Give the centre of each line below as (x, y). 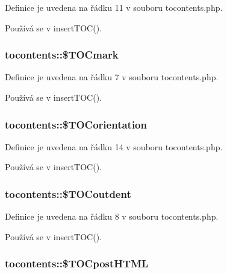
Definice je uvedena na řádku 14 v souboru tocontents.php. (114, 146)
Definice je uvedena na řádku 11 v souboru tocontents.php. (114, 7)
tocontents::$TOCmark (62, 55)
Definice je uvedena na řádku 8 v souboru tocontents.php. (112, 216)
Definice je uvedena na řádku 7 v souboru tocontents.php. (112, 77)
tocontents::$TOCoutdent (68, 193)
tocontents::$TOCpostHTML (77, 263)
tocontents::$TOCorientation (76, 124)
